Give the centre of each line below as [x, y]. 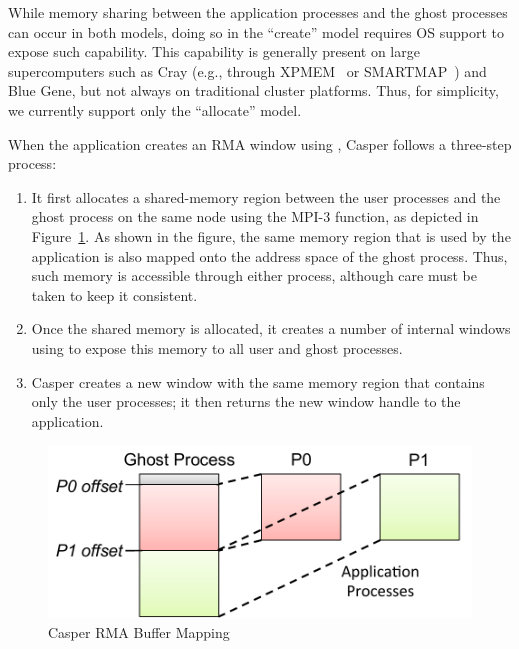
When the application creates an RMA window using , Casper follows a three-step [260, 143]
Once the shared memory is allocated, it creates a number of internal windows [271, 328]
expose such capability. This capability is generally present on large [214, 51]
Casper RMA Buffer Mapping [139, 631]
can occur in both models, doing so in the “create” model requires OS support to [256, 31]
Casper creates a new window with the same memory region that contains [258, 381]
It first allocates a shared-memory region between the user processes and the [266, 196]
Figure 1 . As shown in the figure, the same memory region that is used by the [271, 235]
